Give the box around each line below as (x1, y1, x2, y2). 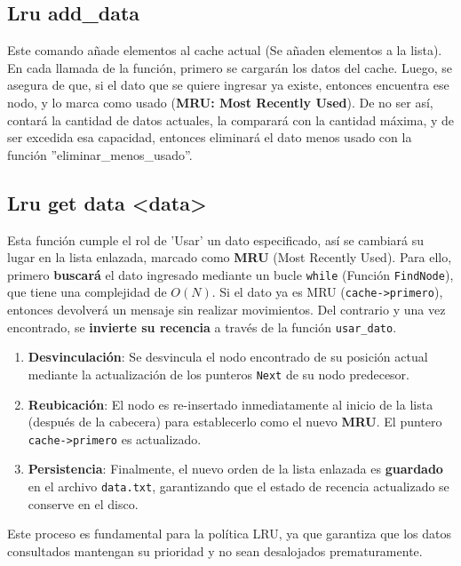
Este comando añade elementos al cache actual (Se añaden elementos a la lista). (7, 41, 442, 60)
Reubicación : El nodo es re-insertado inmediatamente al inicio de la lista (28, 395, 433, 413)
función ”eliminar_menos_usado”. (7, 145, 193, 163)
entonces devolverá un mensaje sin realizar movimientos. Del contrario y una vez (7, 300, 446, 319)
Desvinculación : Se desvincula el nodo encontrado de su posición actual (28, 347, 428, 366)
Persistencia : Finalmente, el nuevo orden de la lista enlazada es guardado (28, 459, 443, 478)
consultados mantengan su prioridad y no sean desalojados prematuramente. (7, 541, 423, 560)
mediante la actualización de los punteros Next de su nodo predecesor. (28, 364, 410, 383)
